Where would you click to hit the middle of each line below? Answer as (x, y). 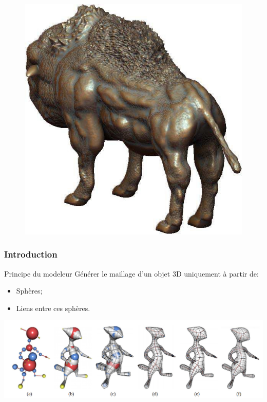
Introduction (31, 254)
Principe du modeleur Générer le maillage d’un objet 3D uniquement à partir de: (131, 273)
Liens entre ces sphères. (53, 308)
